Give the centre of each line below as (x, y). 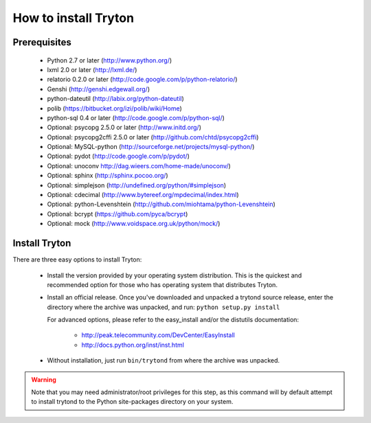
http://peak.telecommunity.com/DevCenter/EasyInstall (158, 335)
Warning (44, 379)
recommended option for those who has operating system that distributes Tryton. (162, 284)
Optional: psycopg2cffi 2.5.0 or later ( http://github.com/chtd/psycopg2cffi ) (153, 137)
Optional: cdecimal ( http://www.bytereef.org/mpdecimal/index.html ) (143, 195)
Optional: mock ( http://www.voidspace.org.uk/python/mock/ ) (134, 224)
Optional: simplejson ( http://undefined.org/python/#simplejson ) (137, 185)
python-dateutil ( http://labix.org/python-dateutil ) (116, 99)
